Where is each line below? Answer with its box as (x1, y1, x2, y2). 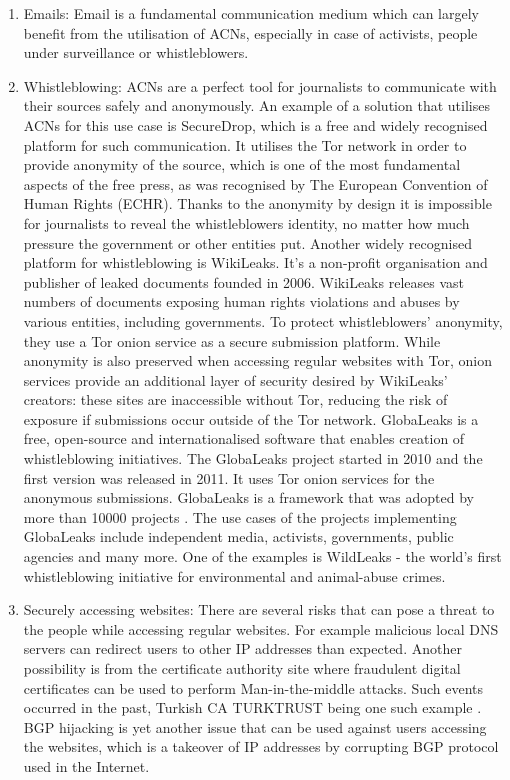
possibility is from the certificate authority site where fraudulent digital (23, 658, 461, 678)
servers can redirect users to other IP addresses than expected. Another (23, 638, 462, 659)
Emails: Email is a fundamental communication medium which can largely (23, 3, 479, 23)
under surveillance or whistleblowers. (23, 42, 249, 63)
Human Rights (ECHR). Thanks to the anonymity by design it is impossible (23, 193, 492, 214)
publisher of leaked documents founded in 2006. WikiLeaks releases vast (23, 271, 464, 292)
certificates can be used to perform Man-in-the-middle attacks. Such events (23, 677, 484, 698)
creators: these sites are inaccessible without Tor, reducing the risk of (23, 389, 448, 410)
